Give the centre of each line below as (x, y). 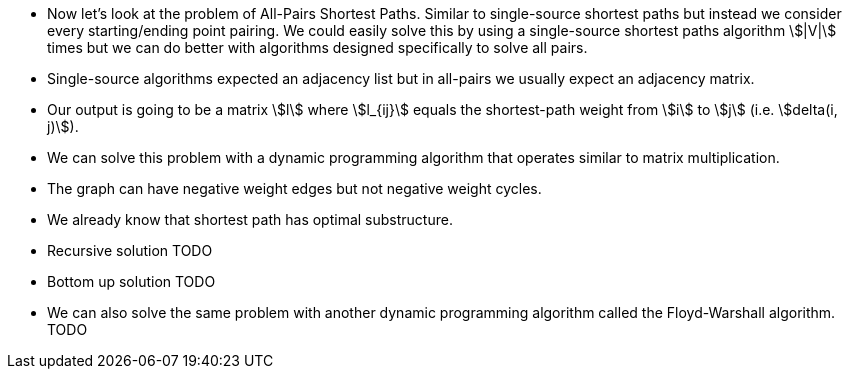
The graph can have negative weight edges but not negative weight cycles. (294, 188)
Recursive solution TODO (130, 250)
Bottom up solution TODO (131, 281)
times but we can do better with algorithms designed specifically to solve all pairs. (317, 47)
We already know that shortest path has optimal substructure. (250, 219)
